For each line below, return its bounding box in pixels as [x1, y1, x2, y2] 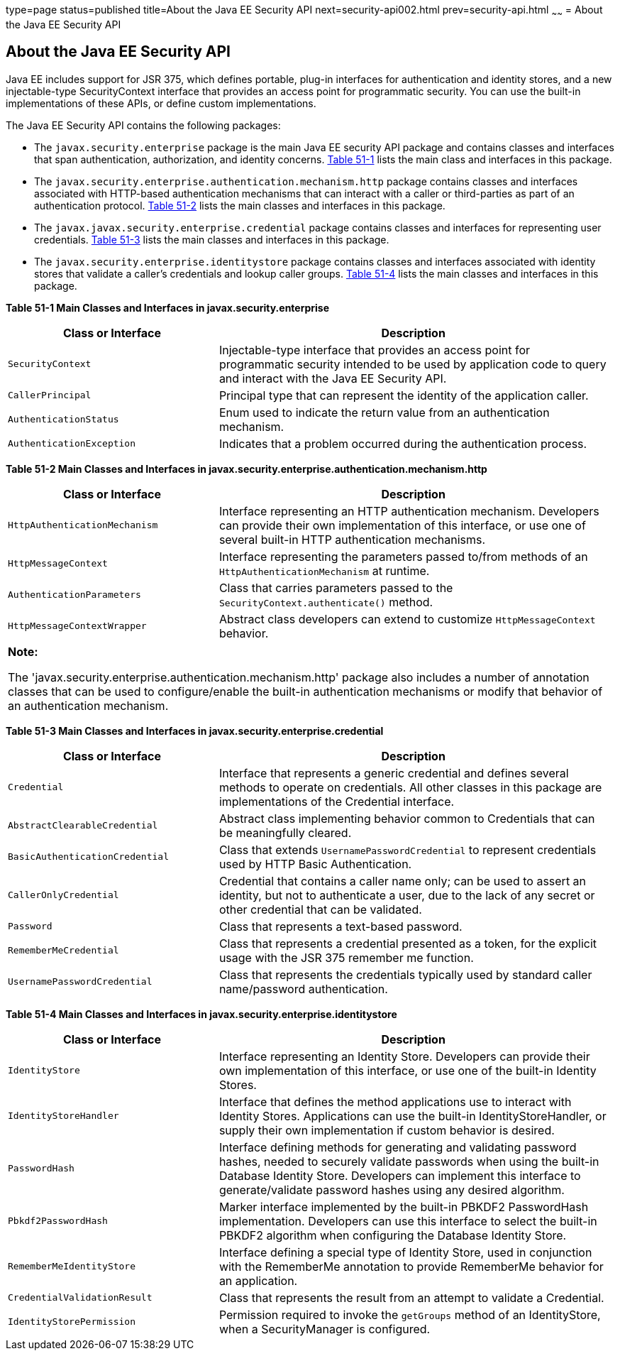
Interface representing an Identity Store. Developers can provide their [218, 1049, 590, 1064]
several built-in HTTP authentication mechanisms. [218, 532, 486, 547]
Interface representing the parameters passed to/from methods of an [218, 549, 588, 564]
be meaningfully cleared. [218, 825, 352, 840]
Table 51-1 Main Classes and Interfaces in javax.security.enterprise [6, 301, 330, 314]
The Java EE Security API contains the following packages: [6, 119, 281, 131]
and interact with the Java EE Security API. [218, 371, 447, 386]
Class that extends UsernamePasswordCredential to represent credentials [218, 842, 597, 857]
